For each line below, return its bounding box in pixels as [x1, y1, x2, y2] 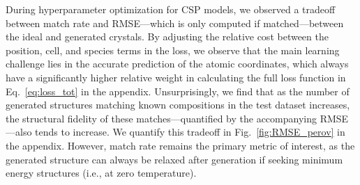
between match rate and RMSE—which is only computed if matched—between [6, 15, 344, 30]
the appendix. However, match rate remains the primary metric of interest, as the [6, 138, 355, 152]
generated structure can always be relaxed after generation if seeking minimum [6, 152, 343, 166]
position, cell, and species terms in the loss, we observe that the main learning [6, 42, 340, 57]
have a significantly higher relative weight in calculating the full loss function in [6, 70, 346, 84]
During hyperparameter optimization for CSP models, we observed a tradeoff [6, 2, 336, 16]
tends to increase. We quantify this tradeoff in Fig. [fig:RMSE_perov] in [35, 124, 345, 139]
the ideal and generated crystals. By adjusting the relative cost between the [6, 29, 329, 44]
